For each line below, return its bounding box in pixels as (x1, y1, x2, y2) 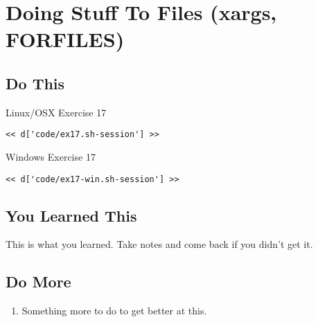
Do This (6, 72, 65, 93)
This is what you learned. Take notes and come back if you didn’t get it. (6, 237, 313, 251)
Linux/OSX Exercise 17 (6, 105, 107, 119)
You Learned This (6, 204, 137, 226)
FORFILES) (6, 25, 125, 53)
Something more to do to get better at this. (21, 303, 207, 318)
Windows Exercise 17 (6, 150, 96, 164)
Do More (6, 271, 71, 292)
